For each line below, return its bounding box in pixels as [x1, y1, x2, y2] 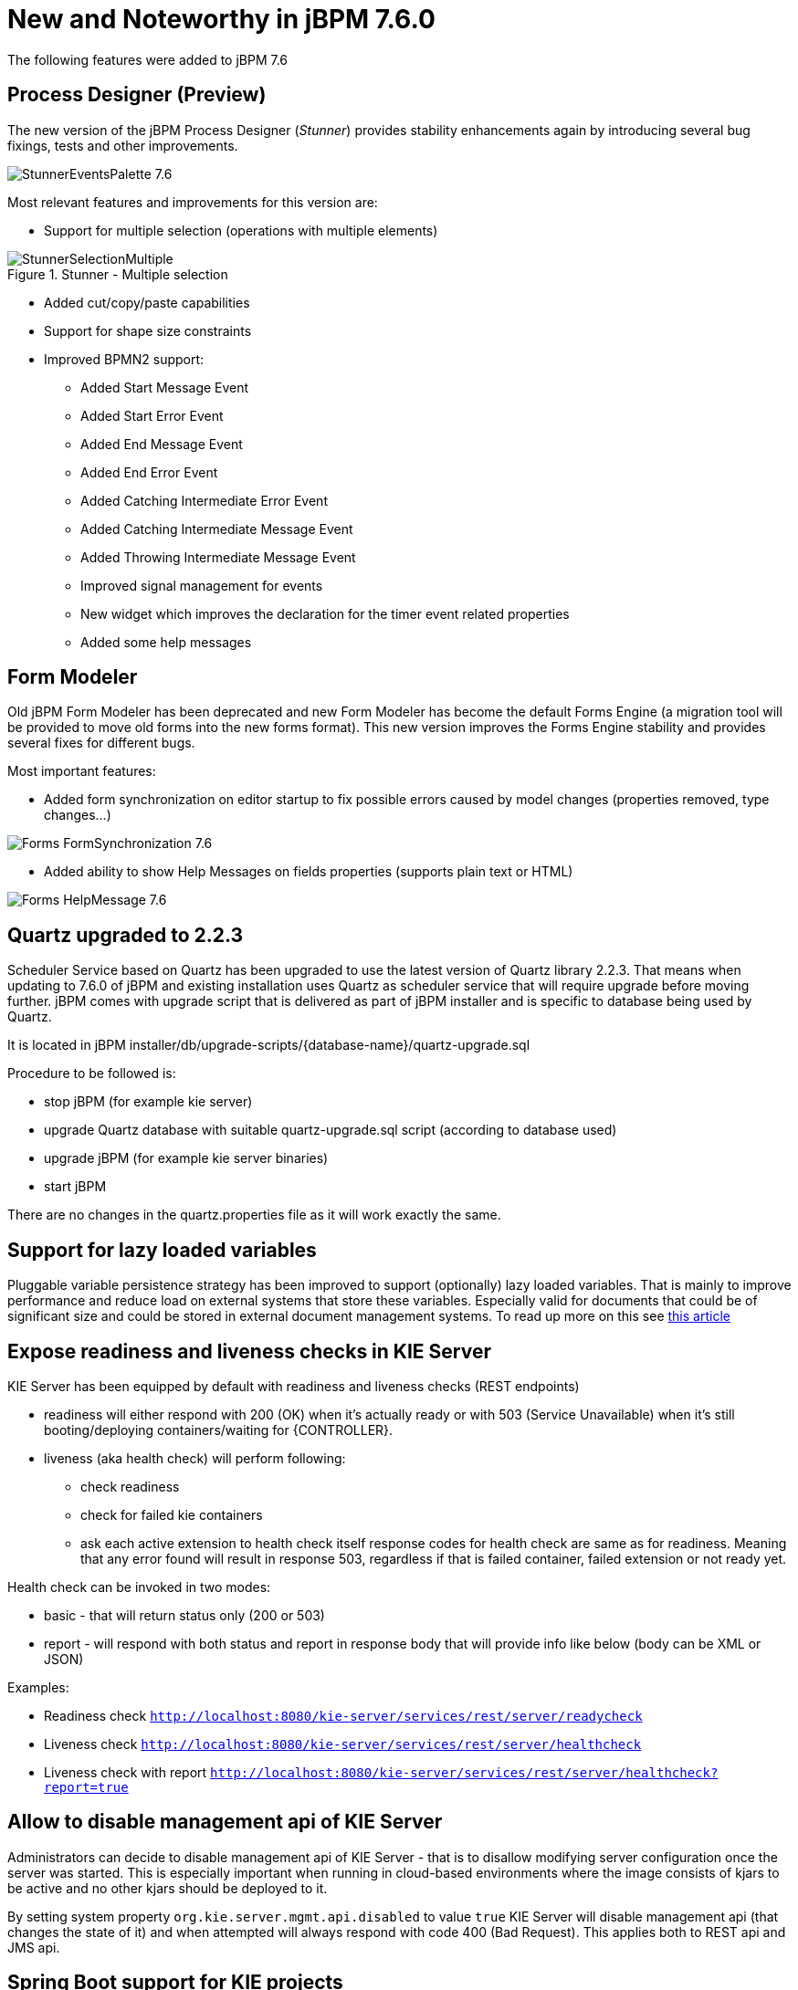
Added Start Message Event [80, 379, 249, 395]
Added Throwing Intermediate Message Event [80, 549, 356, 565]
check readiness [80, 1478, 180, 1494]
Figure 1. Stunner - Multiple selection [7, 266, 228, 282]
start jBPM [44, 1178, 107, 1195]
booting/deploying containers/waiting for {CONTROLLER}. [44, 1421, 394, 1438]
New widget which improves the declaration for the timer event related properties [80, 605, 570, 622]
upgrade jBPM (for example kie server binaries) [44, 1150, 329, 1167]
